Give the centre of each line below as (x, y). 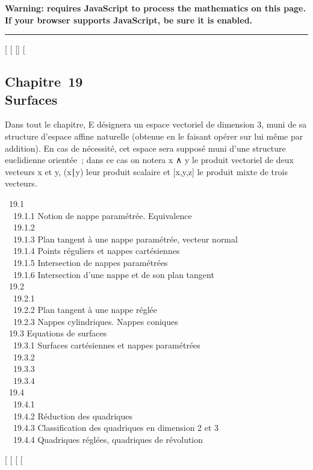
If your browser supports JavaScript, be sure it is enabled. (129, 20)
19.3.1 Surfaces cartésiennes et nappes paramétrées (107, 345)
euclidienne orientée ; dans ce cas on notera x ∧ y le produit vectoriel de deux (149, 160)
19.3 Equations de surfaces (58, 333)
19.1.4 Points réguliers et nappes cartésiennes (96, 251)
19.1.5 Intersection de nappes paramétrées (90, 262)
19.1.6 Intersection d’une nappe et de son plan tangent (113, 274)
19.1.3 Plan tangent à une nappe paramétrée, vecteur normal (125, 239)
